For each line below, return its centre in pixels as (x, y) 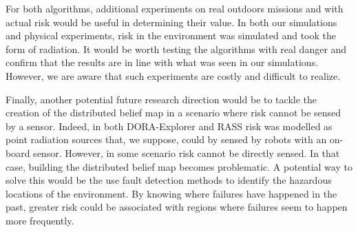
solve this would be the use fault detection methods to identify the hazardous (169, 180)
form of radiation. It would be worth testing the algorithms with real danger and (176, 49)
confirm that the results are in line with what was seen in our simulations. (162, 62)
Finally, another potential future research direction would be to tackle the (161, 99)
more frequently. (40, 220)
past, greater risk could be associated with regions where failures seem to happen (177, 207)
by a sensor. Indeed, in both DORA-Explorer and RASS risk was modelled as (169, 126)
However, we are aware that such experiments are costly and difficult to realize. (173, 75)
